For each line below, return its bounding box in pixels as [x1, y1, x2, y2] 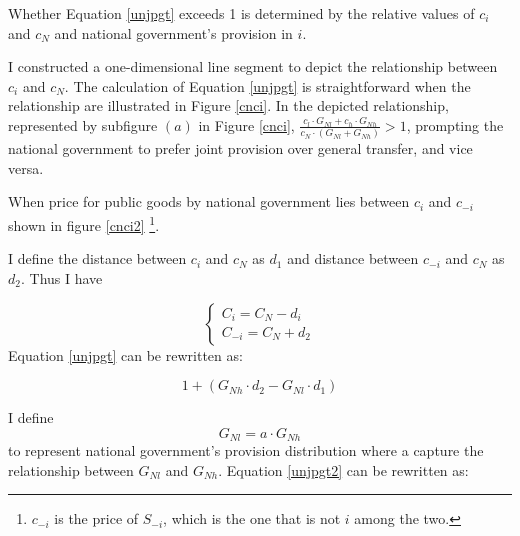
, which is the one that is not [163, 508, 341, 529]
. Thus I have [20, 267, 103, 288]
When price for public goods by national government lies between [8, 191, 410, 212]
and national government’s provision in [54, 22, 293, 43]
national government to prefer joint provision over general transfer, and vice [8, 138, 473, 159]
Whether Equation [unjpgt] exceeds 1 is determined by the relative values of [8, 3, 475, 23]
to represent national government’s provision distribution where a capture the [8, 440, 484, 461]
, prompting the [406, 114, 504, 135]
